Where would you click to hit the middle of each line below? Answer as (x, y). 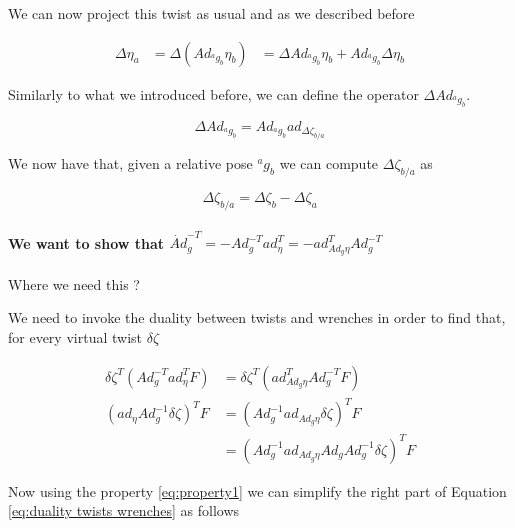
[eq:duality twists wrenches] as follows (124, 510)
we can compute (329, 163)
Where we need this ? (74, 283)
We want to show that (86, 242)
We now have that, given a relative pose (130, 163)
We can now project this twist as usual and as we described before (211, 13)
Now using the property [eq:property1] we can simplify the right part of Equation (257, 490)
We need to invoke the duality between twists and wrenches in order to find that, (257, 317)
